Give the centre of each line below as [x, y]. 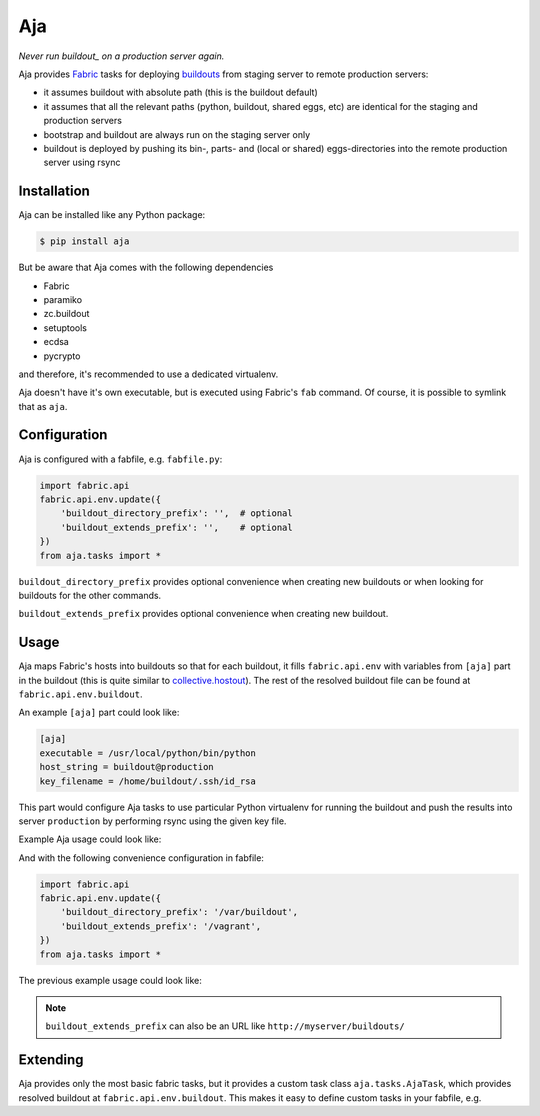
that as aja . [43, 406]
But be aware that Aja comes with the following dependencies [146, 267]
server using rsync [82, 162]
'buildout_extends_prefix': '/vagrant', [161, 926]
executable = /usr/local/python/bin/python [148, 753]
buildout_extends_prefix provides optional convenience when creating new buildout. [203, 614]
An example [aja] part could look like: [99, 712]
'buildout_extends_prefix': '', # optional [177, 527]
